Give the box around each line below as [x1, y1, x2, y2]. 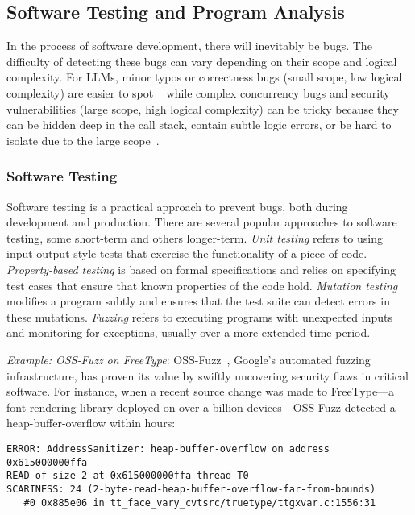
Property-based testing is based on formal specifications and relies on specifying [6, 260, 396, 277]
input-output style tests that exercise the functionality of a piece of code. [6, 245, 367, 262]
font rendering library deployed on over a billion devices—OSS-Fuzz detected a [6, 398, 396, 415]
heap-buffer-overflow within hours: [6, 414, 176, 431]
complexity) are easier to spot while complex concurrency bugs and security [6, 84, 390, 101]
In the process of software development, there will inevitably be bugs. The [6, 37, 372, 54]
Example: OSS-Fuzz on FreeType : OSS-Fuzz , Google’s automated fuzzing [6, 351, 371, 368]
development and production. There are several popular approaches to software [6, 214, 397, 231]
